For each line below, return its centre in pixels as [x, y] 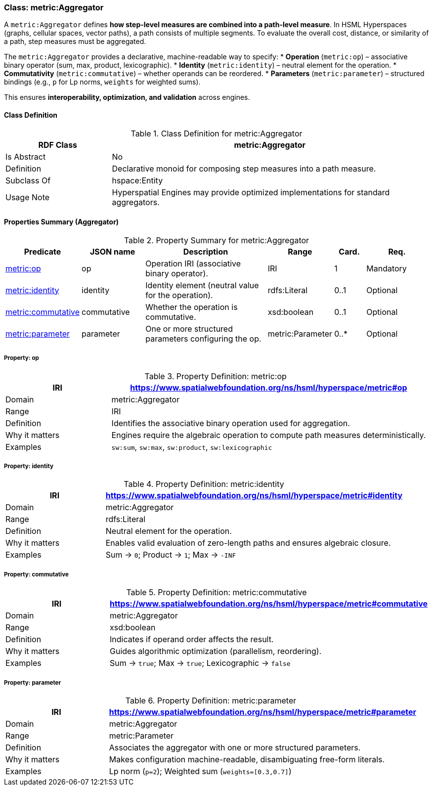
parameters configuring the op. [203, 338]
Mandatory [387, 268]
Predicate [43, 251]
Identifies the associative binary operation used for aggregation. [231, 423]
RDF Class [58, 145]
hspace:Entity [137, 180]
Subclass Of [28, 180]
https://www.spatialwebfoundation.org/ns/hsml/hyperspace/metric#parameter [263, 712]
